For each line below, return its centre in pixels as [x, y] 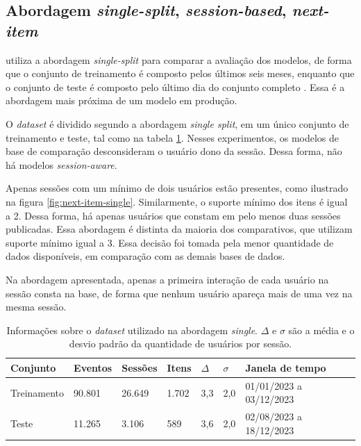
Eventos [93, 367]
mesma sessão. [36, 307]
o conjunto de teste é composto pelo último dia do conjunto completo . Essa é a [175, 86]
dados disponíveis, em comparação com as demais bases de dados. [145, 256]
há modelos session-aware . [61, 164]
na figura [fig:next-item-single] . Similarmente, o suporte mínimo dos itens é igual [177, 201]
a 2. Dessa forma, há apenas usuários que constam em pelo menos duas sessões [173, 215]
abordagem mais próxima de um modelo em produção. [121, 100]
